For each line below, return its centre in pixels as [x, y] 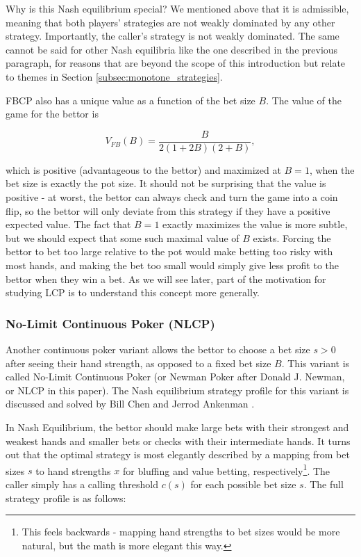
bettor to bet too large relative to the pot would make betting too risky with [169, 251]
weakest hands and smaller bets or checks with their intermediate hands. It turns [178, 441]
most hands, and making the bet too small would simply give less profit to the [172, 265]
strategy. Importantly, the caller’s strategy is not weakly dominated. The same [173, 36]
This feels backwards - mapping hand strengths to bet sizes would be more [181, 532]
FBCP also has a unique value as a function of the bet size [131, 100]
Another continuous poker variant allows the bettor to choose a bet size [158, 349]
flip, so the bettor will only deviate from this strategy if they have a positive [168, 210]
